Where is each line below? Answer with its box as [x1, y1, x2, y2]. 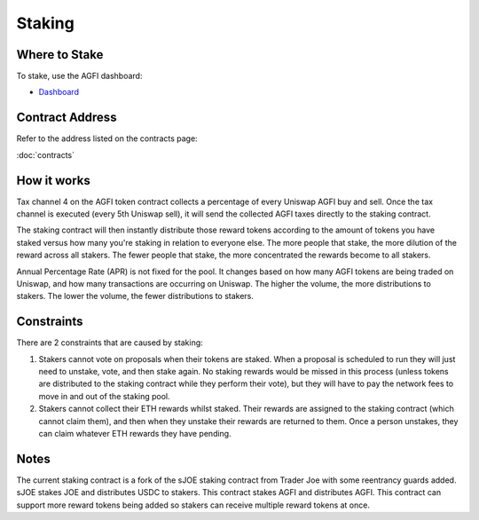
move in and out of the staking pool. [38, 390, 170, 401]
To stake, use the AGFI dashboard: [16, 71, 143, 82]
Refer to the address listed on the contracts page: [16, 133, 199, 144]
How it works [16, 173, 90, 188]
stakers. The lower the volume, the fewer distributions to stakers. [16, 291, 255, 302]
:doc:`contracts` [16, 149, 75, 160]
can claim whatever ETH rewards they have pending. [38, 429, 232, 439]
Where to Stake [16, 47, 104, 62]
